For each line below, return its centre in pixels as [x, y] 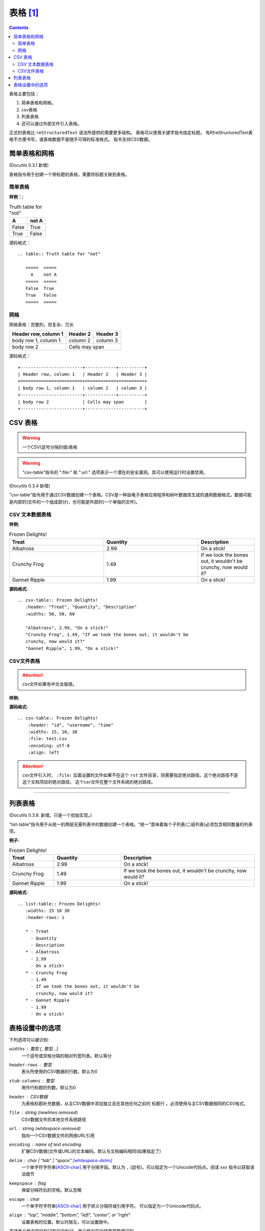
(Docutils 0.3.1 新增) [29, 165]
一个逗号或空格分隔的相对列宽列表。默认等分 [66, 1056]
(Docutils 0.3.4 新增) [30, 486]
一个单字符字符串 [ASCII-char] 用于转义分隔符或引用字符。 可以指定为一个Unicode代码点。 [112, 1206]
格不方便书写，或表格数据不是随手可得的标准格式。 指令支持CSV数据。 [81, 139]
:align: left [43, 753]
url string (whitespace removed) [45, 1129]
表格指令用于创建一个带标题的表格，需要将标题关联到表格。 [69, 174]
